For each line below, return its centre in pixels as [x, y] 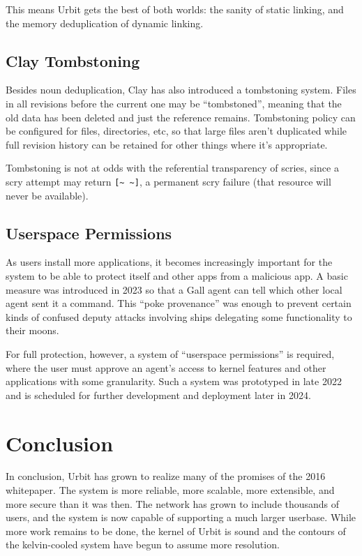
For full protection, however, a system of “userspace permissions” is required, [170, 353]
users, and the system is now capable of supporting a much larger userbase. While [181, 517]
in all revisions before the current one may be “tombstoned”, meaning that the [174, 103]
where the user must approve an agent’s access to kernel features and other [166, 367]
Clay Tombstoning [73, 60]
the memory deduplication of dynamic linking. [105, 23]
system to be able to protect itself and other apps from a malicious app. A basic [177, 276]
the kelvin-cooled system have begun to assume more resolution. [143, 544]
